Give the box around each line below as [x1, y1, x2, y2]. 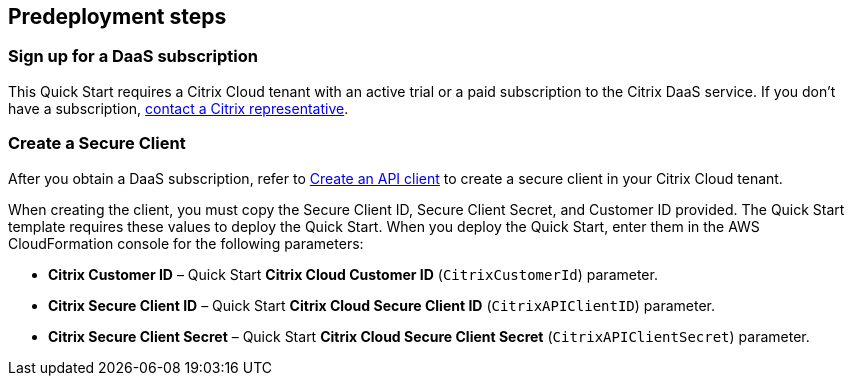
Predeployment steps [8, 4, 227, 29]
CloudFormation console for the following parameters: [8, 234, 364, 252]
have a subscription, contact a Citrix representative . [8, 99, 349, 117]
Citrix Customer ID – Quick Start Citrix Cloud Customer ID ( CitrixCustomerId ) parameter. [48, 265, 658, 283]
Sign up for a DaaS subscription [8, 46, 258, 67]
